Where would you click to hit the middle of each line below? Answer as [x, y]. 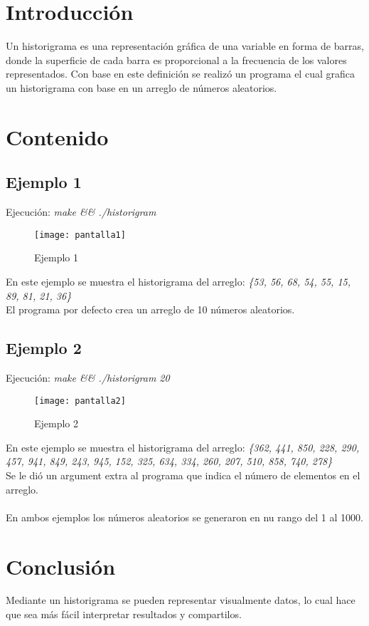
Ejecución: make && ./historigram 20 [88, 377]
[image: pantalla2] [80, 401]
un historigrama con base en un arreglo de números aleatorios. [141, 87]
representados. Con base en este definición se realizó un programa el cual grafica [180, 74]
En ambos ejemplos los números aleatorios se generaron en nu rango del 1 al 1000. [184, 517]
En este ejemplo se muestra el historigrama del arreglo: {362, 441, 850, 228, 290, [183, 447]
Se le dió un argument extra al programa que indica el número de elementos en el [183, 475]
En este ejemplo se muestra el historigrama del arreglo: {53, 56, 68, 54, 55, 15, [178, 281]
